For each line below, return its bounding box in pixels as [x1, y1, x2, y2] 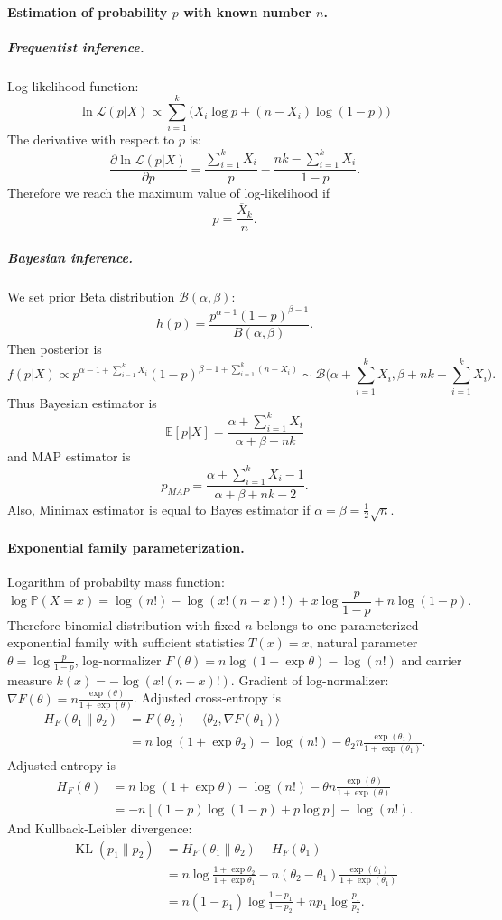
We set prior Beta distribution [7, 286, 175, 305]
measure [7, 670, 52, 689]
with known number [183, 2, 311, 21]
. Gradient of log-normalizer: [230, 670, 389, 689]
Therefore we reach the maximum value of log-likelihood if [7, 183, 330, 202]
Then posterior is [7, 339, 102, 358]
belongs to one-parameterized [256, 615, 419, 634]
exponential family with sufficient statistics [7, 633, 245, 652]
